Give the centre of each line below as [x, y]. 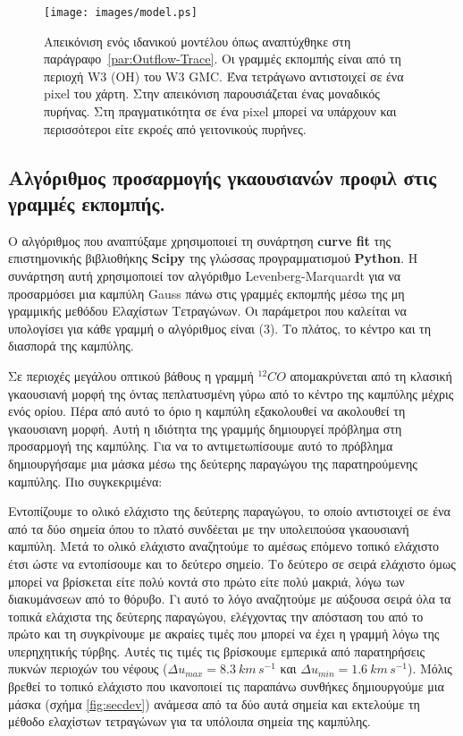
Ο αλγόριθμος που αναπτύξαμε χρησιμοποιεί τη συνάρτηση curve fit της [200, 240]
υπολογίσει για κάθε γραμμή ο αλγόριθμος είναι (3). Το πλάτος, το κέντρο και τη [220, 328]
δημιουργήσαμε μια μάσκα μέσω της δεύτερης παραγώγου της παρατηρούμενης [213, 463]
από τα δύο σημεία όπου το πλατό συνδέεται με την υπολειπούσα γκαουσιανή [209, 528]
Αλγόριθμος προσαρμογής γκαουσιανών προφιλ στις [223, 177]
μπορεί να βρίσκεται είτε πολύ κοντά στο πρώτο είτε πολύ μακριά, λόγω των [206, 581]
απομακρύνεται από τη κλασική [371, 375]
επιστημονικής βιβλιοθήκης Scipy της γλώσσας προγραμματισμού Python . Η [213, 258]
